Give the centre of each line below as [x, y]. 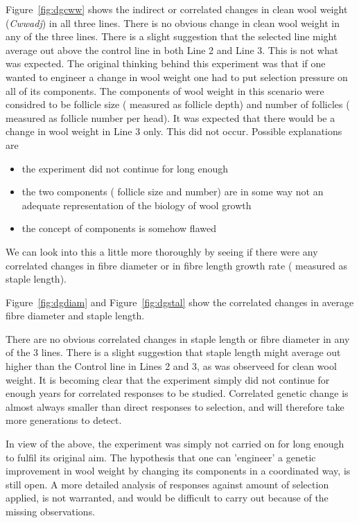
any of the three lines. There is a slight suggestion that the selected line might [172, 36]
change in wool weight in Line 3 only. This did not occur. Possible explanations [174, 131]
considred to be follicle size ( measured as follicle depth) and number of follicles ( [178, 104]
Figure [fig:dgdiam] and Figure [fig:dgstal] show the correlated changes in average [180, 302]
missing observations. [51, 511]
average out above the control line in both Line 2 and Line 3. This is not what [172, 50]
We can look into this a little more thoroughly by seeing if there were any [162, 251]
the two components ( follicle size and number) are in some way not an [173, 192]
